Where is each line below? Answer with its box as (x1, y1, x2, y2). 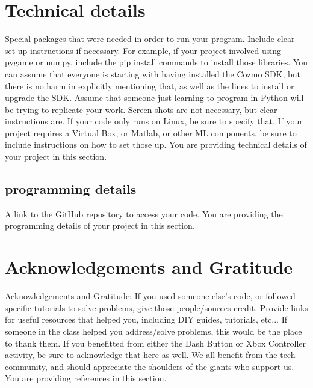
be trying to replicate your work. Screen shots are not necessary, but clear (5, 103, 277, 115)
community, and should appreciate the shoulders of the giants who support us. (5, 360, 294, 372)
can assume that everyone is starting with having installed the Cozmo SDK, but (5, 67, 301, 80)
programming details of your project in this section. (5, 219, 195, 232)
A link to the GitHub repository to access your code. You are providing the (5, 207, 283, 220)
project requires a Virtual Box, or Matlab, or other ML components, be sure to (5, 126, 297, 139)
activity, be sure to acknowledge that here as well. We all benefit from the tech (5, 348, 296, 361)
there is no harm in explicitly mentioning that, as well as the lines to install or (5, 79, 294, 92)
